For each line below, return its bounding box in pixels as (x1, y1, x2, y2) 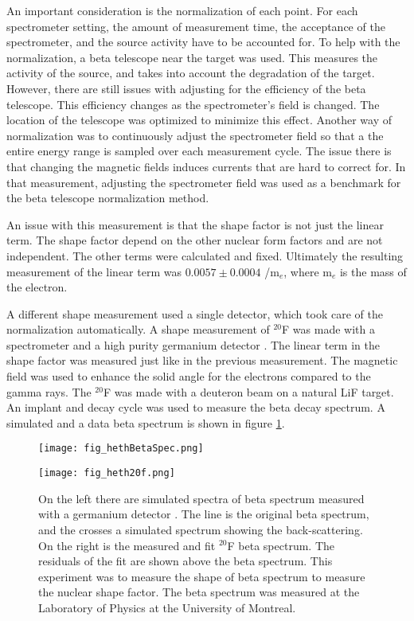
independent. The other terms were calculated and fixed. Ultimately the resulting (6, 247, 404, 264)
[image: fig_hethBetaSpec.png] (38, 443, 204, 455)
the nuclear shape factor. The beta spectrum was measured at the (38, 584, 360, 600)
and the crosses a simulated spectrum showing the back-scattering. (38, 521, 363, 537)
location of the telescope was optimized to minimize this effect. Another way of (6, 111, 392, 128)
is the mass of (339, 263, 407, 279)
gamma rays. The (6, 383, 92, 400)
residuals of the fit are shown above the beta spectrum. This (38, 553, 333, 569)
